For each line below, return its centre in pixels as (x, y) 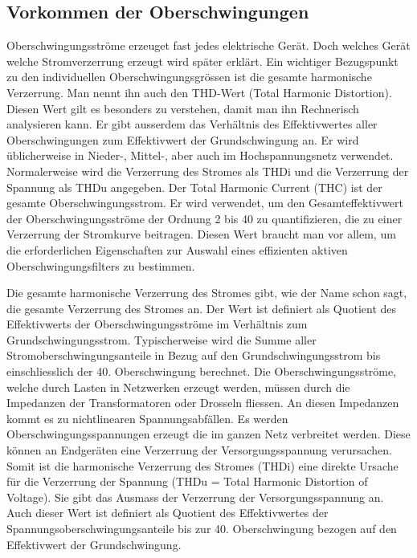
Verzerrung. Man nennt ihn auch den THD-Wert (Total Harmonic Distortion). (199, 92)
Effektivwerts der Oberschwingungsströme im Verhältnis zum (157, 324)
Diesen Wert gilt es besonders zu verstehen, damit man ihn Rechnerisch (183, 108)
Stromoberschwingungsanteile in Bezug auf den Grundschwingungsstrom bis (194, 355)
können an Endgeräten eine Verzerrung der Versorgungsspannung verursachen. (200, 450)
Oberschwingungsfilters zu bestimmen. (101, 265)
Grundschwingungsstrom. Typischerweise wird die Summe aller (161, 339)
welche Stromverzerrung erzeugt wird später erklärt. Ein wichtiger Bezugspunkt (202, 61)
